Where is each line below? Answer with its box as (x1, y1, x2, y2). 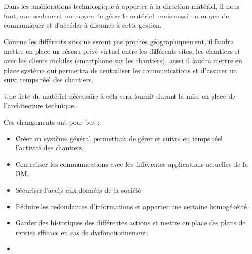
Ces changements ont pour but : (4, 116, 100, 127)
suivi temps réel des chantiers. (4, 74, 94, 85)
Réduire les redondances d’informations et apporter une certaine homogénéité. (15, 201, 249, 211)
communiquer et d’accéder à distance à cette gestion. (4, 20, 162, 30)
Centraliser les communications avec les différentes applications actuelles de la (15, 159, 248, 169)
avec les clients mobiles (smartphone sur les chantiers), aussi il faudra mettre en (4, 55, 242, 65)
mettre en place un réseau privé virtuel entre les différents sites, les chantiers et (4, 46, 241, 56)
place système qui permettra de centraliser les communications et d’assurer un (4, 65, 237, 75)
